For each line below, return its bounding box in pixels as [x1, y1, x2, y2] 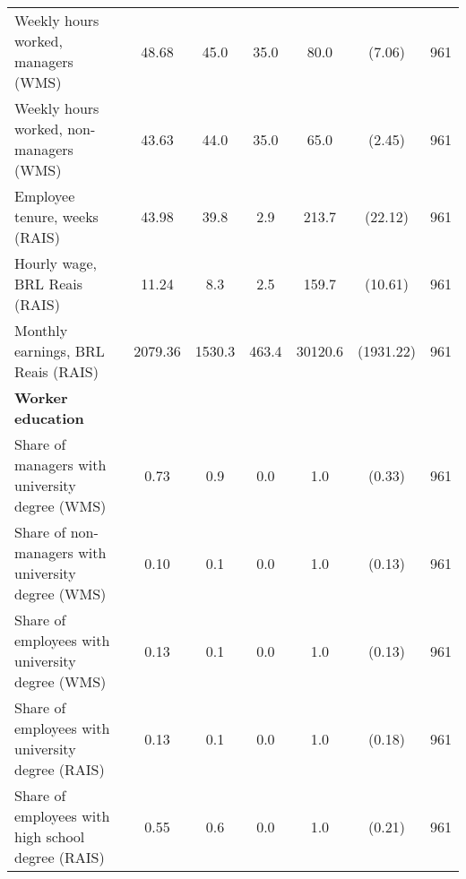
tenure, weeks [14, 206, 99, 227]
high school [14, 826, 85, 847]
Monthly [14, 320, 68, 340]
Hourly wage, [14, 253, 98, 273]
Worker [14, 387, 68, 408]
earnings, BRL [14, 340, 105, 361]
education [14, 408, 84, 428]
